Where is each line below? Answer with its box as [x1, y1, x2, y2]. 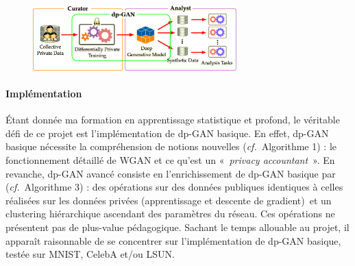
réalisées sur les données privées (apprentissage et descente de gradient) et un [5, 193, 332, 207]
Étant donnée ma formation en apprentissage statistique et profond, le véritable [5, 112, 340, 127]
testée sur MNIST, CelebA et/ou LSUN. [5, 247, 175, 261]
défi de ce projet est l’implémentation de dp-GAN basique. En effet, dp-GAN [5, 125, 329, 140]
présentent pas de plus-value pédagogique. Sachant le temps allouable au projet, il [5, 219, 350, 234]
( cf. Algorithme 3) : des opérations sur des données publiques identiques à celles [5, 180, 343, 194]
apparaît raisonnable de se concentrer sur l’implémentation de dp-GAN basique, [5, 233, 341, 247]
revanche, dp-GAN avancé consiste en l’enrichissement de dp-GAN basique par [5, 166, 336, 180]
